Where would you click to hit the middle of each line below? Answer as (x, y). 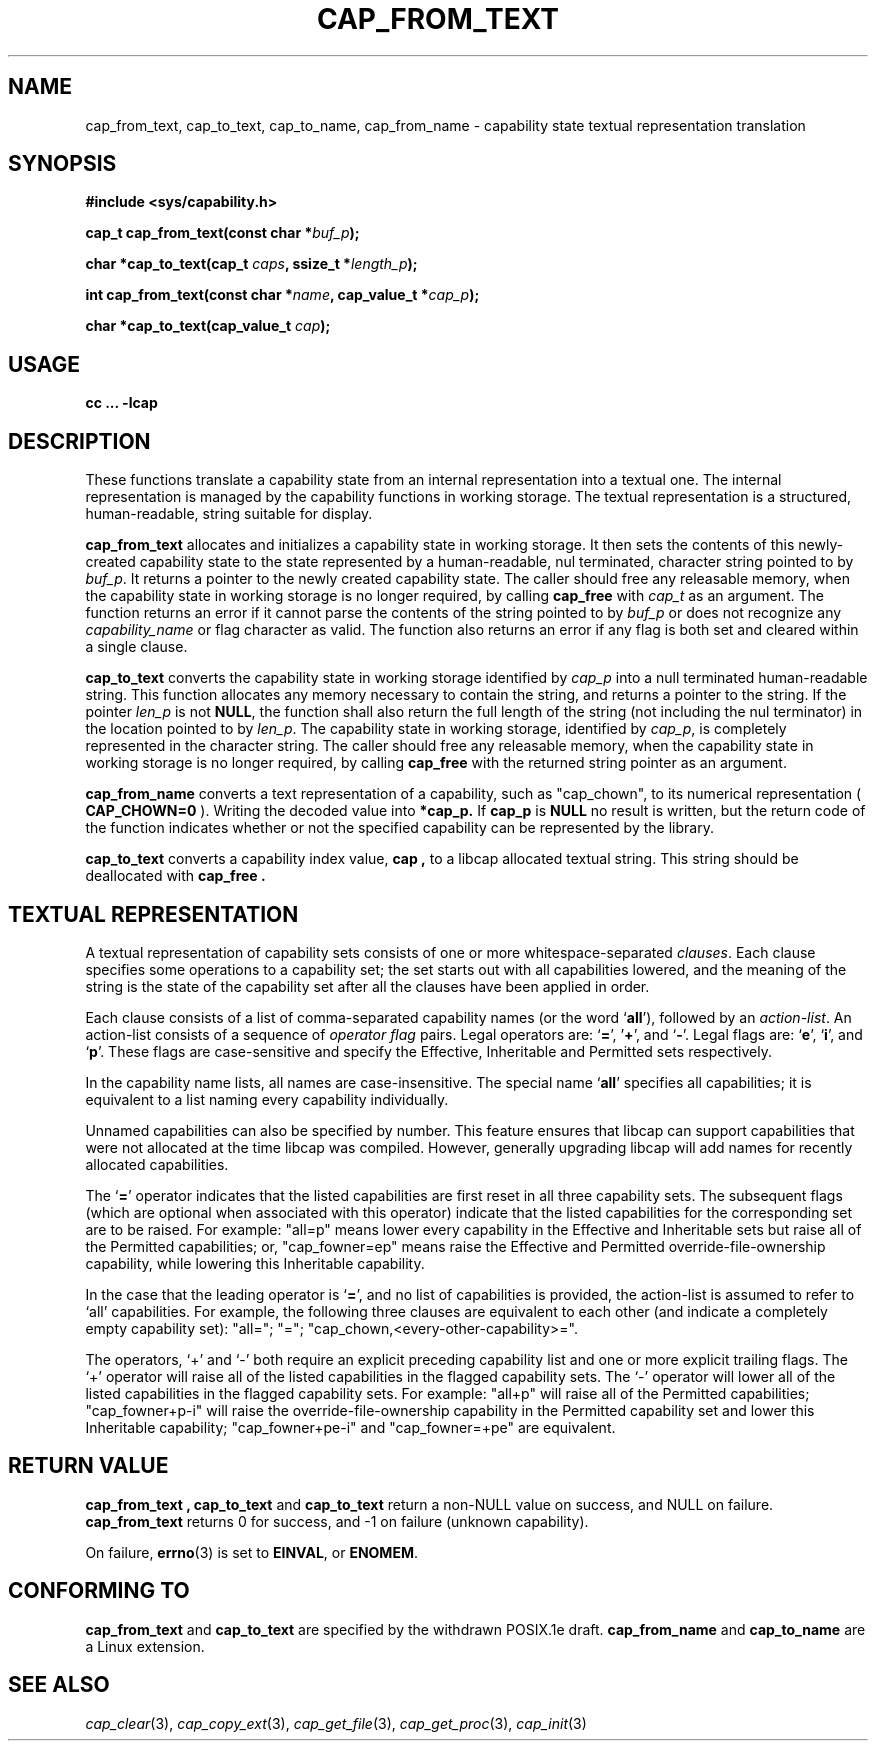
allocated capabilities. (157, 1164)
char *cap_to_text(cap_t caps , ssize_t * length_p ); (251, 264)
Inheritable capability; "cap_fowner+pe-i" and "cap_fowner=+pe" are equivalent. (350, 1427)
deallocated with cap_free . (175, 876)
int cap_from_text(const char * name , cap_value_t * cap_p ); (282, 295)
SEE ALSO (59, 1685)
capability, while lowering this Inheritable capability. (255, 1263)
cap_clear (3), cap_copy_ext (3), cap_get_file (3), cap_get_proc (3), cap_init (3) (336, 1723)
